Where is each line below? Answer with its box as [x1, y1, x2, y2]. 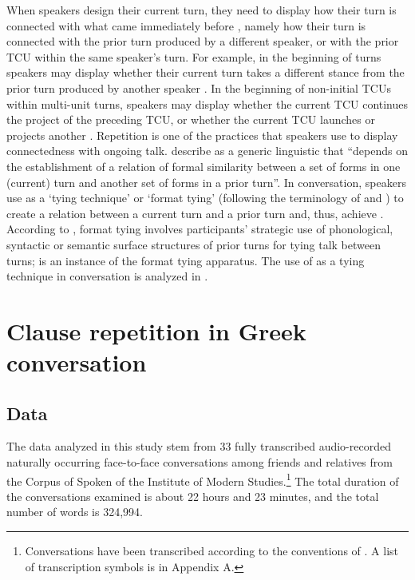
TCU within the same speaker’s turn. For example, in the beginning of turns [6, 48, 381, 65]
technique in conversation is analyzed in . [6, 268, 208, 284]
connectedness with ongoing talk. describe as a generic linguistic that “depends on [6, 142, 408, 159]
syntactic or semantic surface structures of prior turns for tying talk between [6, 236, 381, 252]
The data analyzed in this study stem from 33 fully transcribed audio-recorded [6, 438, 391, 455]
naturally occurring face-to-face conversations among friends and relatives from [6, 454, 393, 471]
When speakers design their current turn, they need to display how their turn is [6, 2, 397, 18]
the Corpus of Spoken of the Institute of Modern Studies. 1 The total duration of [6, 470, 399, 489]
